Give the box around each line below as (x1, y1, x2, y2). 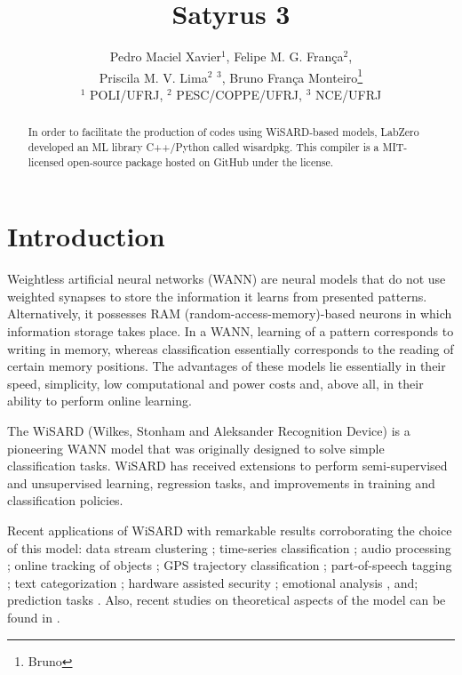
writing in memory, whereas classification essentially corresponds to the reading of (7, 339, 454, 358)
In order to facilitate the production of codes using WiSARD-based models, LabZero (28, 125, 419, 140)
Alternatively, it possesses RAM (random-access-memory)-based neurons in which (7, 304, 452, 323)
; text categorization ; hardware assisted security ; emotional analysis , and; (7, 573, 418, 591)
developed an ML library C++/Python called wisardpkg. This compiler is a (28, 140, 379, 155)
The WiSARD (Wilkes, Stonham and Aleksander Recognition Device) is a (7, 422, 410, 440)
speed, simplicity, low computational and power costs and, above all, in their (7, 374, 424, 392)
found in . (7, 607, 60, 626)
